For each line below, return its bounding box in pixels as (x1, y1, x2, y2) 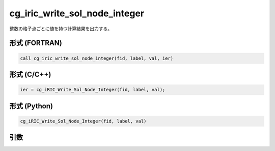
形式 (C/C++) (9, 70, 51, 79)
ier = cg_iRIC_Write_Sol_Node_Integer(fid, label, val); (20, 87, 166, 93)
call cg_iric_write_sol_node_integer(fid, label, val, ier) (20, 55, 174, 61)
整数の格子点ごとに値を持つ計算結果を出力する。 (9, 26, 112, 32)
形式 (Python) (9, 102, 53, 110)
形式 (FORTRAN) (9, 39, 62, 47)
